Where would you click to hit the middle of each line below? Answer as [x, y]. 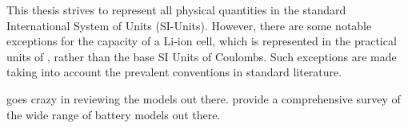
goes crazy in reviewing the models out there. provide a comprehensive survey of [204, 98]
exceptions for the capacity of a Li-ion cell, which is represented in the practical [202, 41]
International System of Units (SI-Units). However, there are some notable [189, 25]
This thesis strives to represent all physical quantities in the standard [176, 10]
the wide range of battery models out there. [114, 114]
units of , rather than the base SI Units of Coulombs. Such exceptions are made [202, 56]
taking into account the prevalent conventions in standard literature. [174, 72]
